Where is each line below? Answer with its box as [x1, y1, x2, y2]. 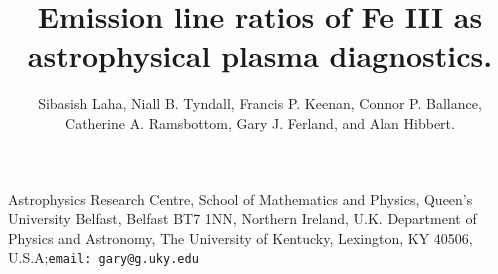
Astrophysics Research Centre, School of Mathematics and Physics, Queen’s [8, 188, 473, 209]
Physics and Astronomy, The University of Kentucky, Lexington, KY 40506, [8, 227, 473, 248]
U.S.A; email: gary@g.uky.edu [8, 247, 199, 268]
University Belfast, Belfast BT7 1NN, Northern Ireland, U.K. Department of [8, 208, 477, 229]
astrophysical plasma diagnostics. [27, 35, 493, 76]
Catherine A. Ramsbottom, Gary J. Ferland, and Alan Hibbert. [65, 112, 455, 133]
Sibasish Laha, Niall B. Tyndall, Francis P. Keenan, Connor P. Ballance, [38, 93, 482, 114]
